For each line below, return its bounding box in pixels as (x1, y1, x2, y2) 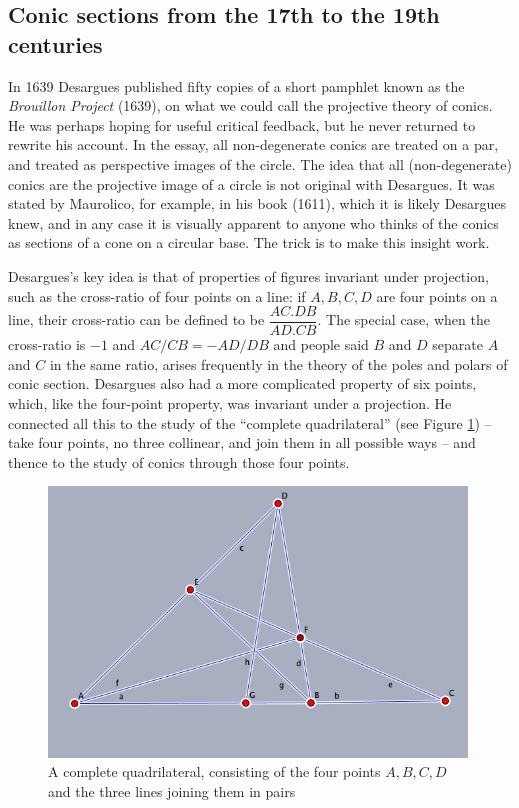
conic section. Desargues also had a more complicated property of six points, (8, 373, 477, 394)
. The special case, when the (317, 309, 490, 330)
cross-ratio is (8, 334, 86, 355)
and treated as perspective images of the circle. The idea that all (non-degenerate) (8, 153, 512, 174)
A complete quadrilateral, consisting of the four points (48, 761, 381, 782)
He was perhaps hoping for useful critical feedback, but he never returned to (8, 114, 476, 135)
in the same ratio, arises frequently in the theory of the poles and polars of (49, 353, 508, 374)
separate (432, 334, 484, 355)
